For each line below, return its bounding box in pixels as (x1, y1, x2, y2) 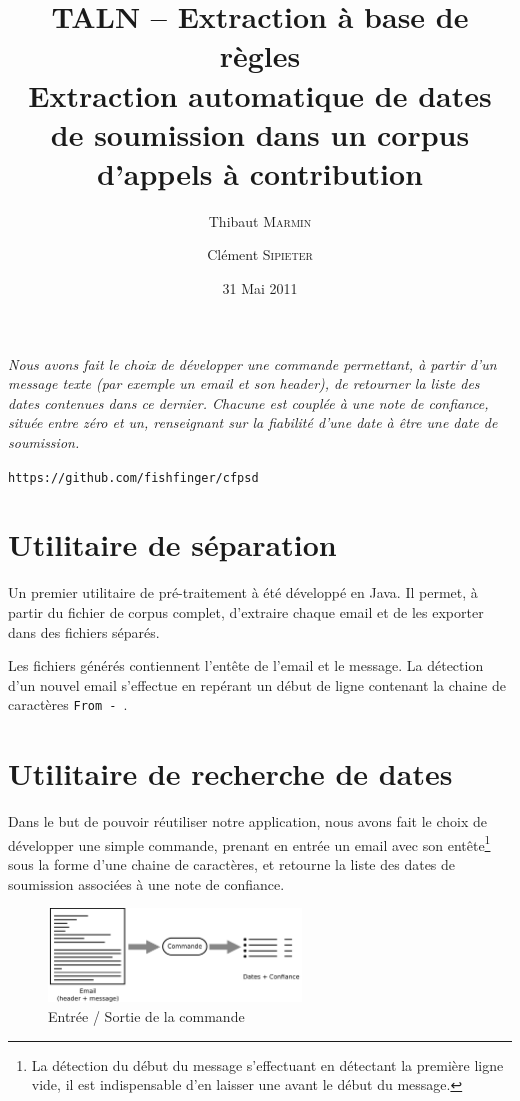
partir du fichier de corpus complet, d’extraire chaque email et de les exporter (8, 602, 484, 622)
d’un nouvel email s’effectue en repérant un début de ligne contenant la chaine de (8, 674, 506, 695)
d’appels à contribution (96, 152, 423, 193)
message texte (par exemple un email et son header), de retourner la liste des (8, 373, 480, 394)
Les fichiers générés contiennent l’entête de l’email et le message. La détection (8, 655, 484, 676)
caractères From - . (8, 694, 128, 715)
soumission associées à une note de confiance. (8, 873, 285, 894)
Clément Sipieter (207, 244, 313, 265)
